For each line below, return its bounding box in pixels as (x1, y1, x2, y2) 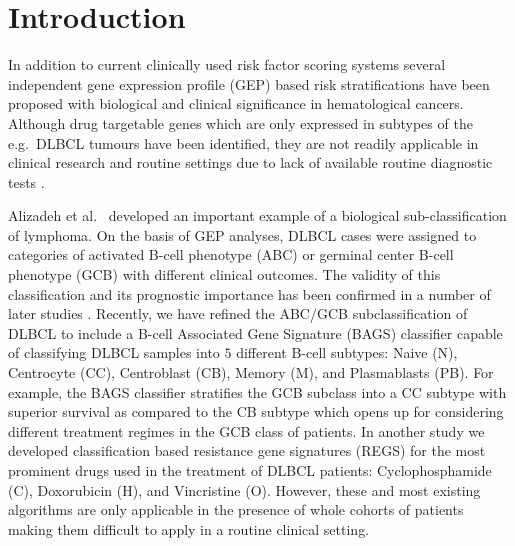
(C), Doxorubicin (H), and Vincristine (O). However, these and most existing (8, 479, 481, 500)
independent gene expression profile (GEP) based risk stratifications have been (8, 73, 490, 94)
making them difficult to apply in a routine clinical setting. (8, 518, 370, 539)
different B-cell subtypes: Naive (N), (236, 342, 458, 363)
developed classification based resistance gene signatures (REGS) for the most (8, 440, 486, 461)
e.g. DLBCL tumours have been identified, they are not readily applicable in (8, 132, 479, 153)
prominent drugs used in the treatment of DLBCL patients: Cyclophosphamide (8, 460, 492, 480)
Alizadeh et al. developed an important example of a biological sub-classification (8, 205, 507, 226)
